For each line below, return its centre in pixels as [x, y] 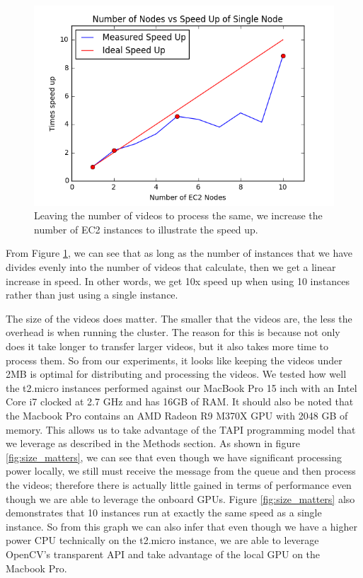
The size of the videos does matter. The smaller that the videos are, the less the [179, 318]
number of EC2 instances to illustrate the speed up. [146, 229]
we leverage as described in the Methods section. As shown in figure [153, 443]
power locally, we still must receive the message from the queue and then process [181, 471]
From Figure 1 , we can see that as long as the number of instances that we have [179, 253]
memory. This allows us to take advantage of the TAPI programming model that [181, 429]
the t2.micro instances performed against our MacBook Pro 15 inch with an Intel [181, 387]
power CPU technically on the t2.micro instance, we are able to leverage [162, 540]
